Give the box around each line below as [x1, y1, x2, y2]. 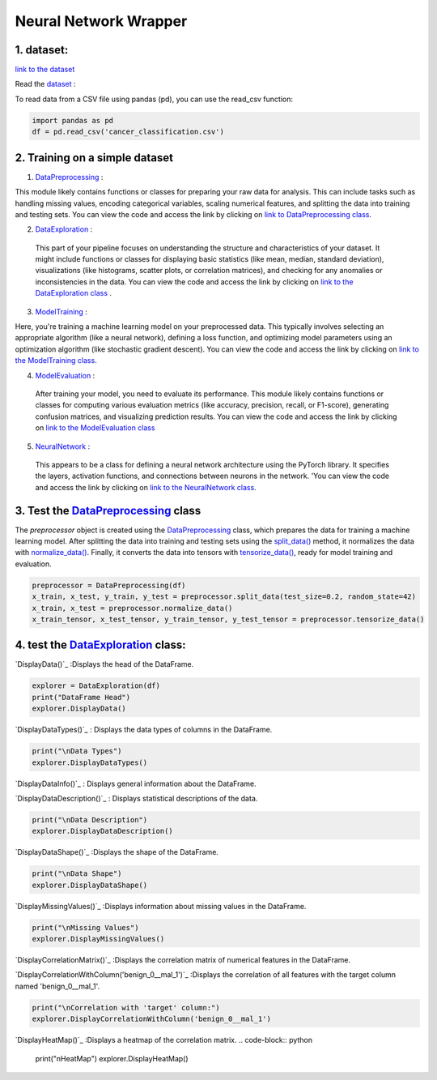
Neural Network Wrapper [15, 12, 188, 30]
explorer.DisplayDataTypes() [32, 758, 148, 767]
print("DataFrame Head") [32, 693, 131, 702]
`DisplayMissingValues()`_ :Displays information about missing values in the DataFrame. [15, 901, 307, 911]
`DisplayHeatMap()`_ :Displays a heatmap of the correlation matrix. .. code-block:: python [15, 1035, 313, 1045]
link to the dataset [15, 65, 75, 75]
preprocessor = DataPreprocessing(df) [32, 580, 186, 590]
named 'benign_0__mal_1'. [15, 981, 100, 991]
